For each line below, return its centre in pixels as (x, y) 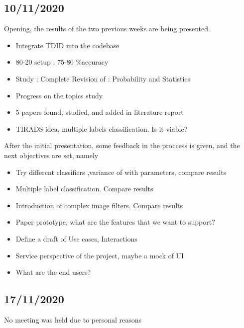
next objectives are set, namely (51, 155)
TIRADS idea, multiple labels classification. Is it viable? (102, 128)
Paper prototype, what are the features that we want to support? (115, 222)
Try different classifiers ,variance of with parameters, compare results (121, 172)
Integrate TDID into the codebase (67, 45)
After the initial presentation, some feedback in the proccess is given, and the (122, 145)
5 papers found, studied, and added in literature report (100, 112)
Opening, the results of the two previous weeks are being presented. (107, 29)
